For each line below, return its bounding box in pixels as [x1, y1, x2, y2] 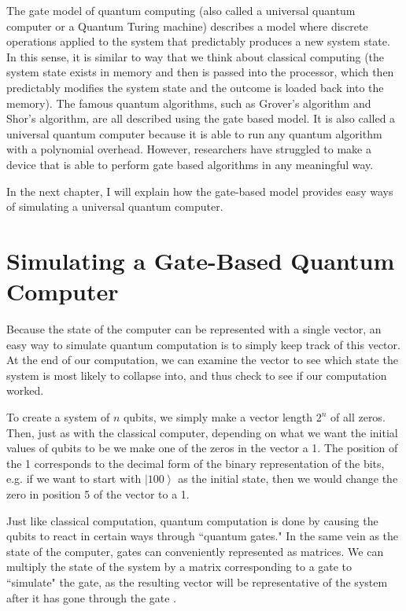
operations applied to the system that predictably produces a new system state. [6, 33, 390, 50]
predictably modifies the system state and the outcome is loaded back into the [6, 79, 384, 95]
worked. [6, 382, 44, 399]
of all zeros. [330, 409, 386, 425]
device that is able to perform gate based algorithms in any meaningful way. [6, 156, 374, 172]
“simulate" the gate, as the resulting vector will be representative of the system [6, 573, 388, 590]
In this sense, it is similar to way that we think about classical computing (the [6, 48, 385, 64]
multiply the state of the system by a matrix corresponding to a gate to [6, 558, 352, 575]
